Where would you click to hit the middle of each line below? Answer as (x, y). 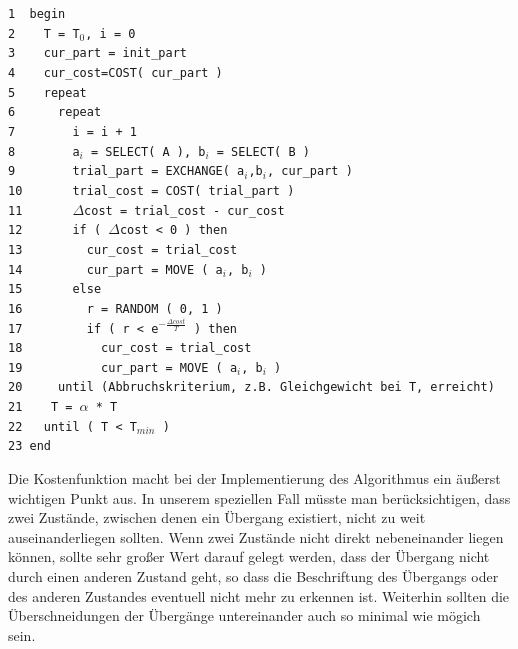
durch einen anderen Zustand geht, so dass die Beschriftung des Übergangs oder (253, 576)
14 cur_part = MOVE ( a (115, 269)
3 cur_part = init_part (97, 53)
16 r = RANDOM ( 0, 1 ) (115, 308)
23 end (29, 446)
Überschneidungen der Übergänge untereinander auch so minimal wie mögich (244, 615)
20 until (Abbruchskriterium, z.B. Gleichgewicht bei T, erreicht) (251, 387)
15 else (55, 289)
